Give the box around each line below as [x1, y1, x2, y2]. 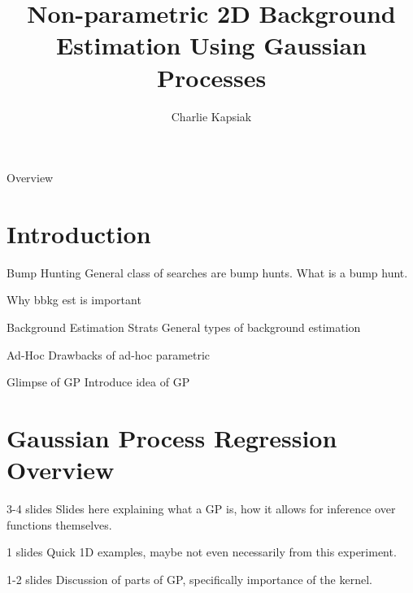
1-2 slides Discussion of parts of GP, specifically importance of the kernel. [7, 570, 372, 587]
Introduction [7, 216, 151, 250]
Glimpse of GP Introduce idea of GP [7, 373, 190, 390]
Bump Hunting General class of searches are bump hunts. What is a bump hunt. [7, 264, 408, 281]
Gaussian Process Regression [7, 421, 337, 454]
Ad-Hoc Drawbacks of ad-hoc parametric [7, 346, 211, 363]
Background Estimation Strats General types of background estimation [7, 319, 361, 335]
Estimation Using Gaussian [56, 28, 367, 62]
